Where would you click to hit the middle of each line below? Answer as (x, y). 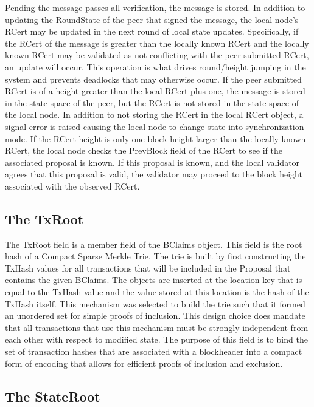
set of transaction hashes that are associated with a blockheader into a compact (154, 351)
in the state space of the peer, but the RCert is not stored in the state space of (152, 102)
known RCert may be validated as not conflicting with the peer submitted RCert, (157, 55)
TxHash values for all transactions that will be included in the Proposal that (148, 268)
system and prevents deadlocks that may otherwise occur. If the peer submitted (153, 79)
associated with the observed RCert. (72, 186)
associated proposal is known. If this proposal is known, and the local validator (152, 162)
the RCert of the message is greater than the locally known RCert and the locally (157, 43)
